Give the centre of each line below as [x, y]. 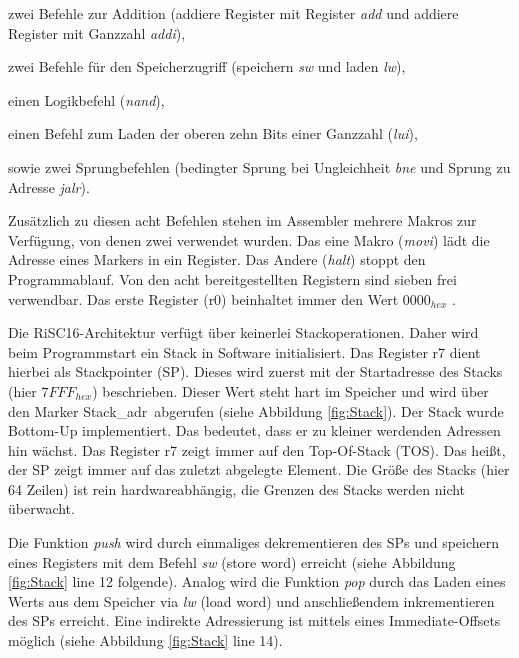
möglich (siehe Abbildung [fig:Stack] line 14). [145, 640]
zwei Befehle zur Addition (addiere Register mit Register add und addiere [233, 13]
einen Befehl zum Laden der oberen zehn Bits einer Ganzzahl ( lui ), [213, 133]
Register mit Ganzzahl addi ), [97, 32]
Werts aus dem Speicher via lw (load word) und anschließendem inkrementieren [251, 600]
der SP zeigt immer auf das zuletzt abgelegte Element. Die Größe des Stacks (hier [259, 469]
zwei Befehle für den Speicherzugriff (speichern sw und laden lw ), [207, 66]
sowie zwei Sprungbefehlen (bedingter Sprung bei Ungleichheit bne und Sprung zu [259, 166]
